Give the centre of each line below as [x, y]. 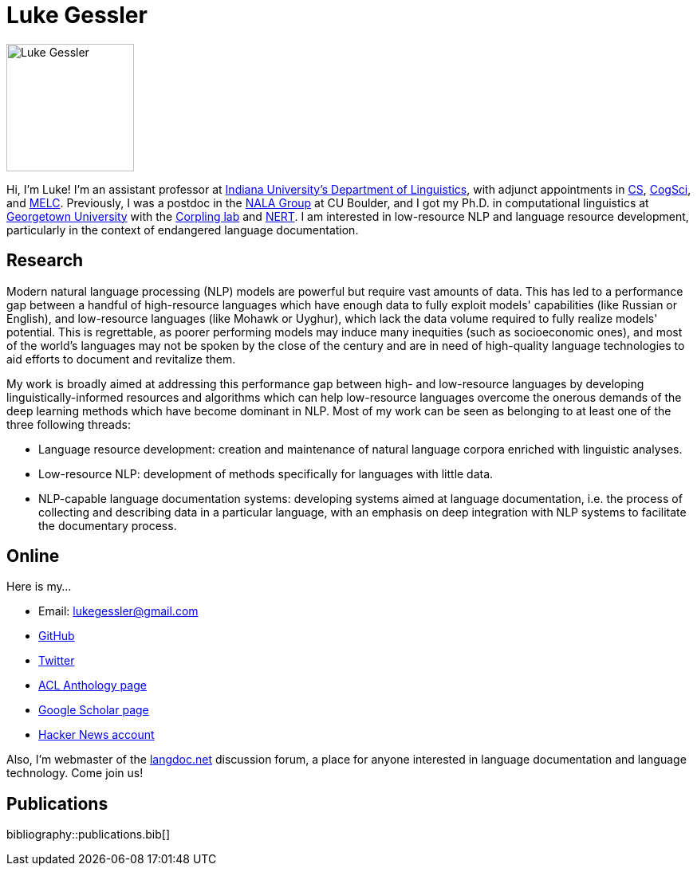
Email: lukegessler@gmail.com [118, 611]
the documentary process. [108, 525]
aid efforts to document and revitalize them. [121, 359]
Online [33, 556]
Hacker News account [96, 735]
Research [45, 261]
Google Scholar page [94, 710]
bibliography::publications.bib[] [89, 835]
